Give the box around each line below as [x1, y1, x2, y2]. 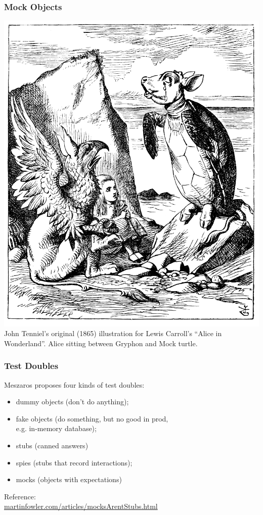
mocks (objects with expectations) [16, 474, 122, 485]
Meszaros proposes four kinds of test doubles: [4, 379, 145, 390]
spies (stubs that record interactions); [16, 457, 133, 467]
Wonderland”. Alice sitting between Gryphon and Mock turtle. [4, 338, 198, 348]
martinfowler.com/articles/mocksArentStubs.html [4, 501, 158, 511]
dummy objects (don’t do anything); [16, 396, 129, 407]
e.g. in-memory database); [16, 423, 97, 434]
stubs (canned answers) [16, 440, 89, 450]
